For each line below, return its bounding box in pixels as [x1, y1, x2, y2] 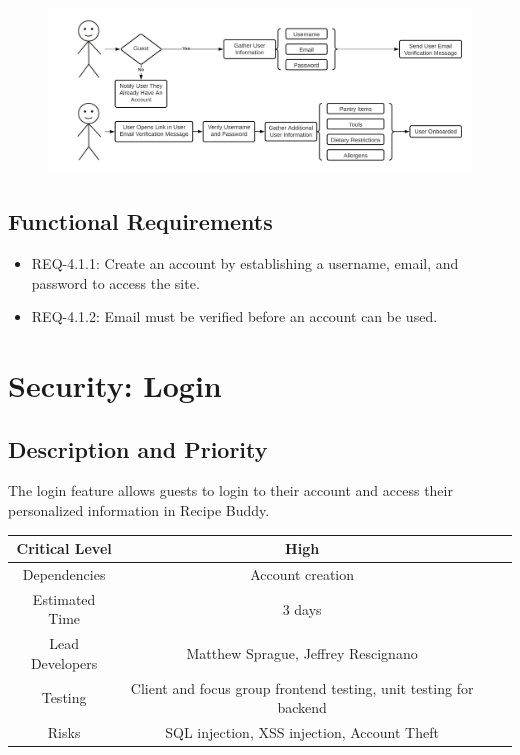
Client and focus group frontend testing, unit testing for [130, 677, 474, 698]
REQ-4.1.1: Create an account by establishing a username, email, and [31, 253, 459, 273]
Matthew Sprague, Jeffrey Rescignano [186, 642, 418, 663]
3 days [282, 598, 322, 619]
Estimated [32, 588, 96, 609]
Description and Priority [8, 433, 268, 464]
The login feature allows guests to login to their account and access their [8, 480, 453, 501]
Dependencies [22, 563, 106, 584]
